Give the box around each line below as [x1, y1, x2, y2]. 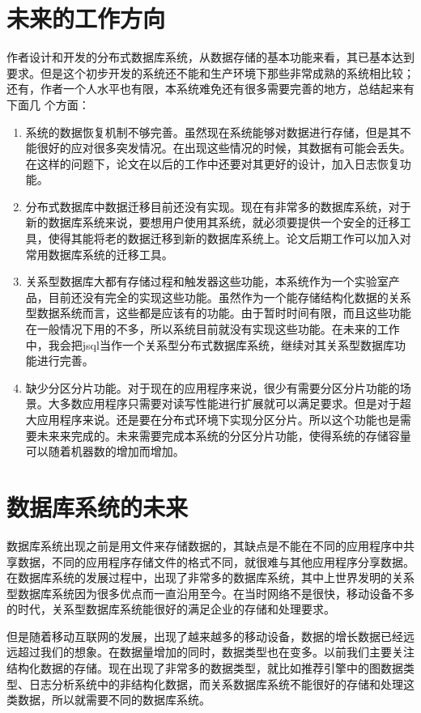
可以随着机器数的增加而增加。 [25, 443, 185, 460]
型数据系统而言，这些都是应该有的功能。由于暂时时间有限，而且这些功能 [25, 304, 411, 321]
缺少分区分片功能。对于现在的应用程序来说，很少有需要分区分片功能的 [25, 379, 400, 396]
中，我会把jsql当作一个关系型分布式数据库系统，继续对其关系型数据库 [25, 336, 394, 353]
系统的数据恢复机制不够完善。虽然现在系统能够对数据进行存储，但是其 [25, 123, 400, 140]
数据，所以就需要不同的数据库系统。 [17, 691, 210, 708]
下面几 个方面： [6, 95, 90, 112]
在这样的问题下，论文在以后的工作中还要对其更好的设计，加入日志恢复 [25, 155, 400, 172]
